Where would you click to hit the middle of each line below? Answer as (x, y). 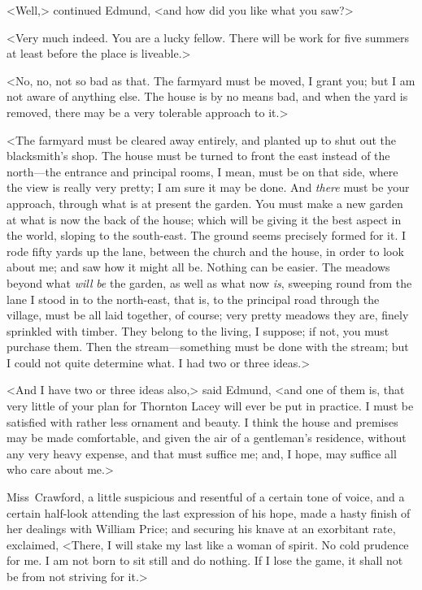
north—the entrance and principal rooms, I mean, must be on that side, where (202, 171)
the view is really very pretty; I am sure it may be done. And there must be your (208, 187)
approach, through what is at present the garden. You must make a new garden (205, 203)
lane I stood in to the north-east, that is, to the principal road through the (193, 299)
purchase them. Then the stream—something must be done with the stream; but (208, 347)
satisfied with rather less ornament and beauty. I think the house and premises (202, 421)
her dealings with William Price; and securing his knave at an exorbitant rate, (201, 529)
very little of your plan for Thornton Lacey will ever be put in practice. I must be (210, 406)
